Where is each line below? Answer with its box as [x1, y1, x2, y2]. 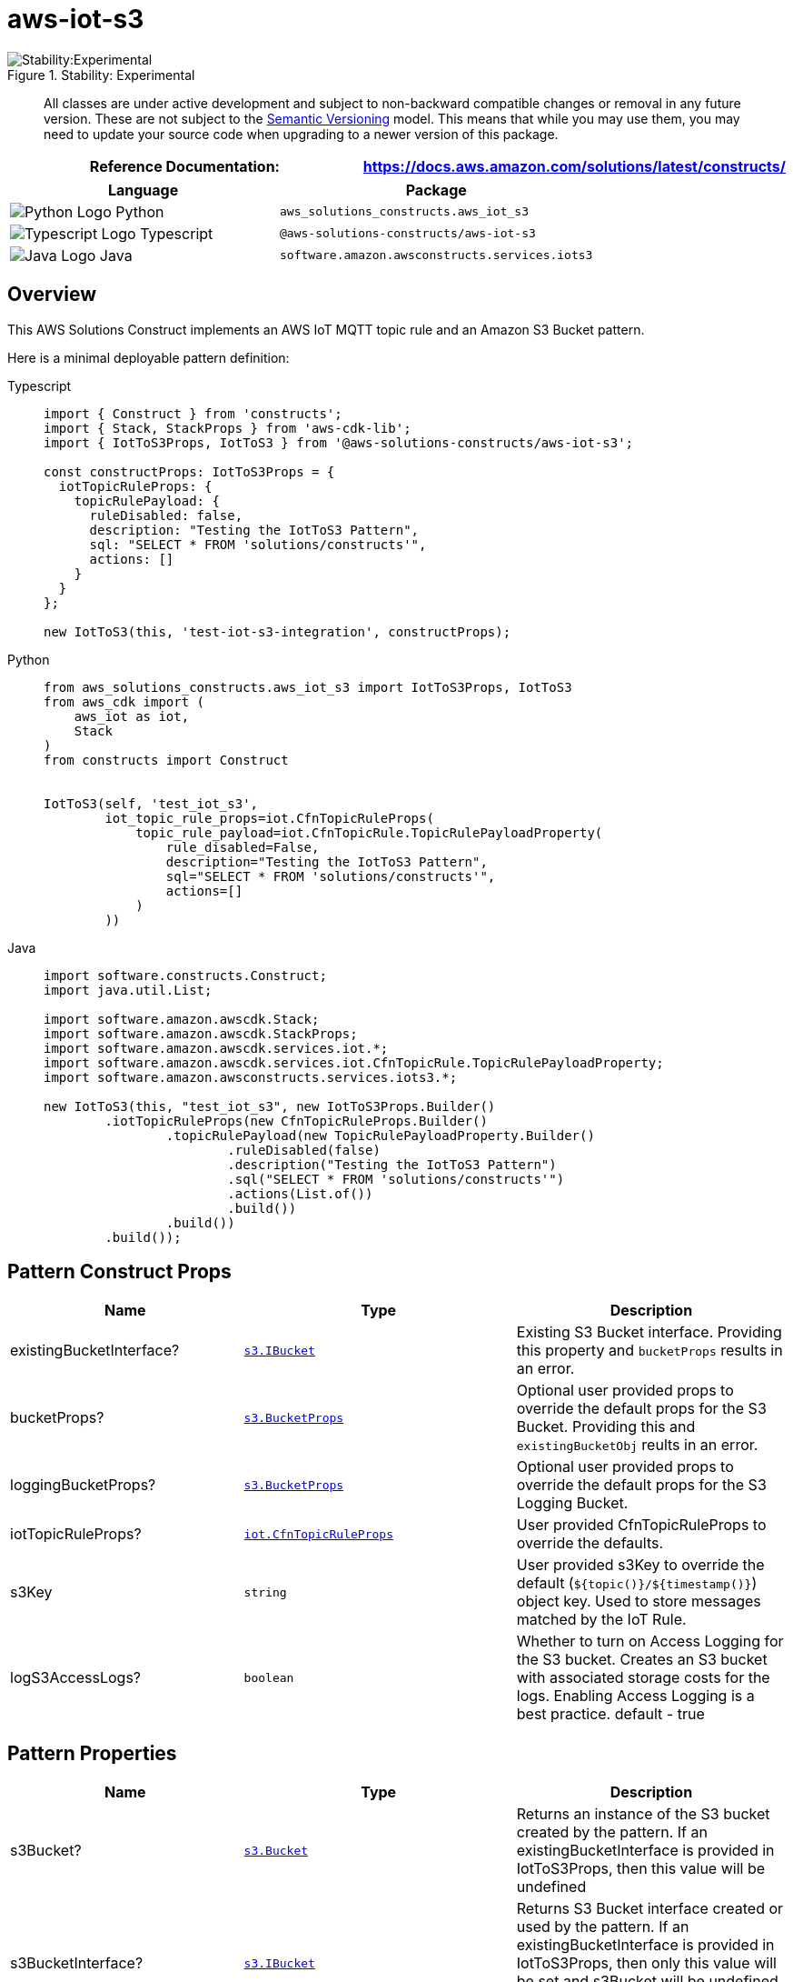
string [243, 1585, 287, 1599]
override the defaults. [516, 1534, 664, 1553]
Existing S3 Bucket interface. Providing [516, 1323, 782, 1342]
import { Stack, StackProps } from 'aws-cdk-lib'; [44, 420, 411, 435]
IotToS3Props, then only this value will [516, 1954, 777, 1973]
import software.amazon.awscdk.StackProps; [44, 1026, 358, 1041]
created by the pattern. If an [516, 1823, 708, 1842]
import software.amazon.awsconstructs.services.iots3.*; [44, 1069, 458, 1085]
